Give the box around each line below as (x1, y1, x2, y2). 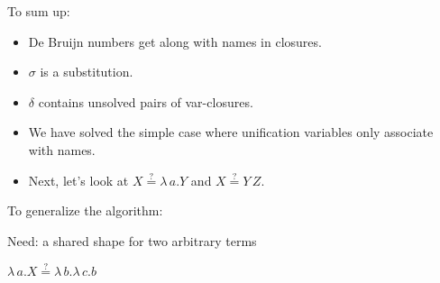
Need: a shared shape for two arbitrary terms (7, 231, 257, 250)
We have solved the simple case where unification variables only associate (28, 123, 434, 141)
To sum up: (7, 2, 70, 20)
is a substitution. (40, 62, 133, 81)
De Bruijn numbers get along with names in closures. (28, 32, 322, 50)
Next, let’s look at (28, 170, 129, 189)
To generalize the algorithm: (7, 201, 163, 220)
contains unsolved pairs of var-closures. (38, 92, 253, 111)
